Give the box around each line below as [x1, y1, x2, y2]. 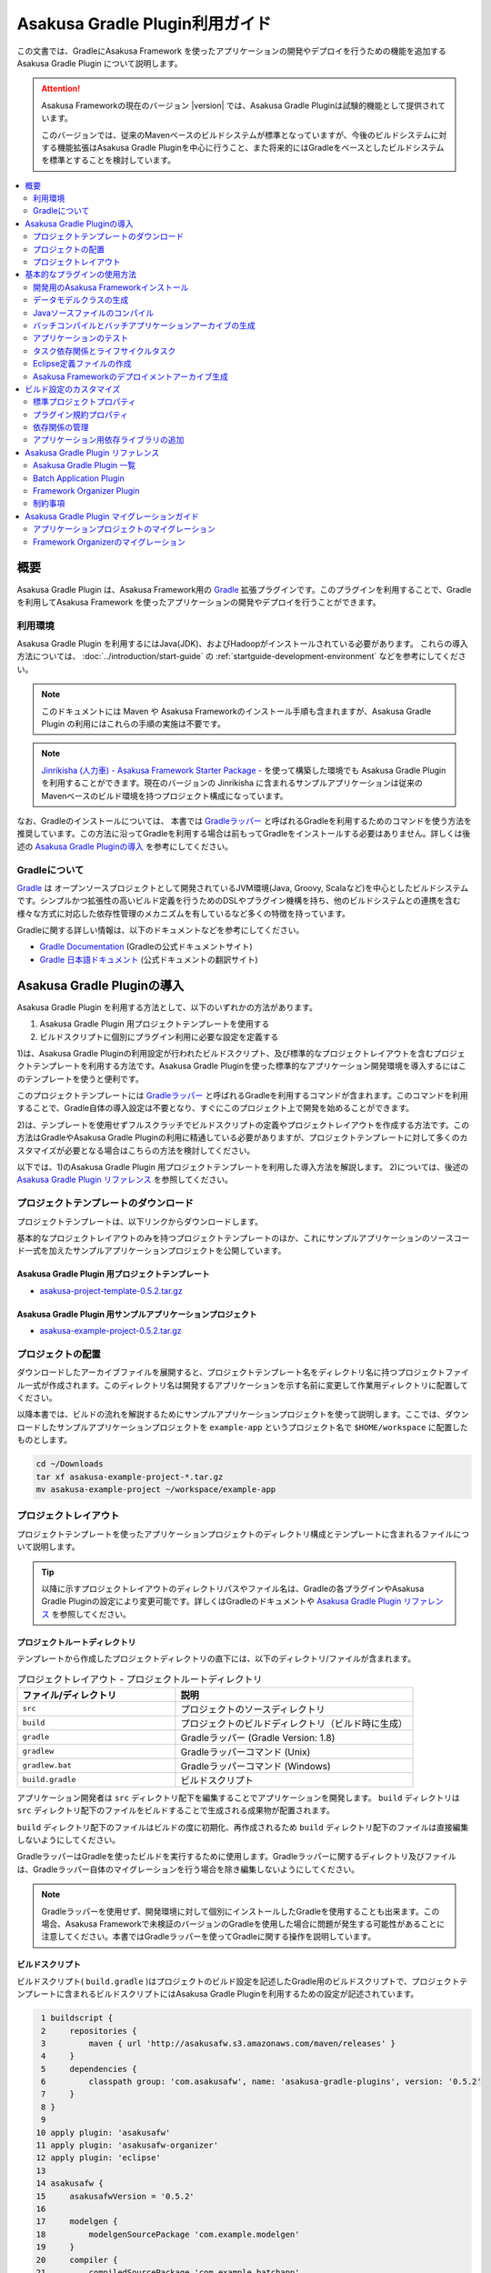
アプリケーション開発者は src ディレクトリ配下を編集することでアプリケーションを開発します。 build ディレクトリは [16, 1792, 460, 1803]
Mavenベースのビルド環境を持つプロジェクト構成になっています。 [41, 790, 288, 801]
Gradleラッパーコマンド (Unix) [180, 1746, 311, 1758]
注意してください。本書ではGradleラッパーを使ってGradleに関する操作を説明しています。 [41, 1931, 376, 1942]
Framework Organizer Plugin [33, 486, 140, 496]
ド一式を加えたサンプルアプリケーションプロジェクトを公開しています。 [16, 1246, 286, 1257]
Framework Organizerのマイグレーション [33, 536, 186, 547]
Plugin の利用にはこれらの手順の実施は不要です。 [41, 718, 226, 729]
